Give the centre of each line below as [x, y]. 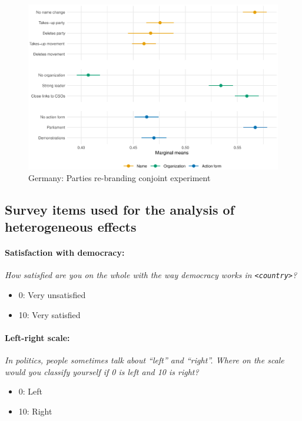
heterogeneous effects [71, 227]
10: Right [35, 411]
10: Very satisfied [49, 314]
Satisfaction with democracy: [65, 253]
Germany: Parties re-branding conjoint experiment [120, 177]
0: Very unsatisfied [52, 295]
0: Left [31, 391]
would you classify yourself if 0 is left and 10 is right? [102, 371]
